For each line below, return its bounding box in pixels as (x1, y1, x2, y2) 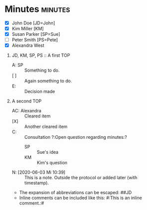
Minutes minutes (4, 3, 71, 15)
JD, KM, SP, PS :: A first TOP (11, 52, 71, 58)
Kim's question (36, 160, 68, 166)
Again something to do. (24, 78, 73, 84)
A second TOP (11, 98, 42, 104)
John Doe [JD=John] (11, 20, 55, 26)
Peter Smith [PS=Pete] (11, 37, 58, 43)
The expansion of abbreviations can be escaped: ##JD (19, 190, 132, 196)
